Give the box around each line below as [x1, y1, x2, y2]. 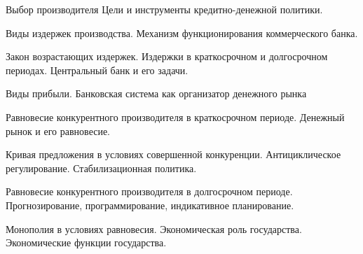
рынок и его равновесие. [6, 123, 111, 138]
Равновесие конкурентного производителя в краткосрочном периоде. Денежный [6, 109, 345, 124]
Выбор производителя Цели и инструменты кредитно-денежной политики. [6, 2, 323, 16]
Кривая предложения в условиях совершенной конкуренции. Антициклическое [6, 147, 341, 162]
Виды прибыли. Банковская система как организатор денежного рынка [6, 86, 307, 101]
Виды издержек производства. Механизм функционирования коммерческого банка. [6, 25, 358, 40]
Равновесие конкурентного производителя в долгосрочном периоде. [6, 184, 293, 199]
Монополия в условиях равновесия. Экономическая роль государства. [6, 221, 302, 236]
